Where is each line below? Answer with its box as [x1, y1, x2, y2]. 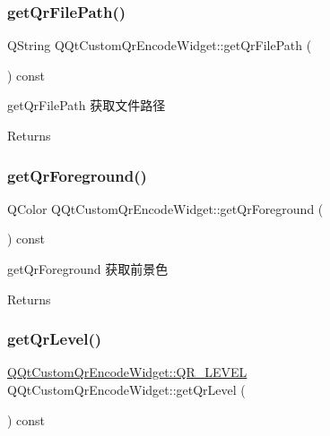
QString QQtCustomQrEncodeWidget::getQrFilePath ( [7, 36, 312, 55]
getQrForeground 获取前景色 [7, 260, 169, 278]
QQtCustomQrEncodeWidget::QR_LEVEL [7, 363, 247, 381]
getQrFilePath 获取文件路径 [7, 96, 166, 115]
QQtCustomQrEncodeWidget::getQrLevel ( [7, 380, 246, 398]
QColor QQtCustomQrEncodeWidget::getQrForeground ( [7, 199, 324, 218]
